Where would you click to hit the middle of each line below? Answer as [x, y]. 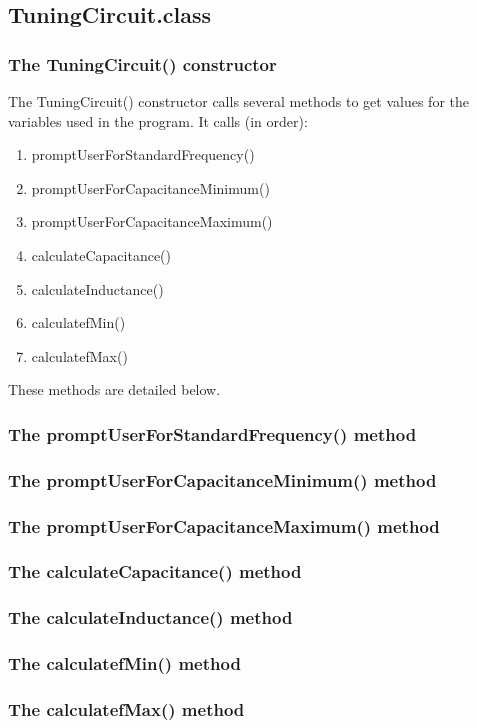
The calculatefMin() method [124, 663]
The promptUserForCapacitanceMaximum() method [224, 525]
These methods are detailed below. [114, 389]
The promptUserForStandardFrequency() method [212, 433]
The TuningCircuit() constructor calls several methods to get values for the [239, 101]
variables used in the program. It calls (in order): [158, 120]
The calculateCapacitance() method [155, 571]
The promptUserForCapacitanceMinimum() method [222, 479]
